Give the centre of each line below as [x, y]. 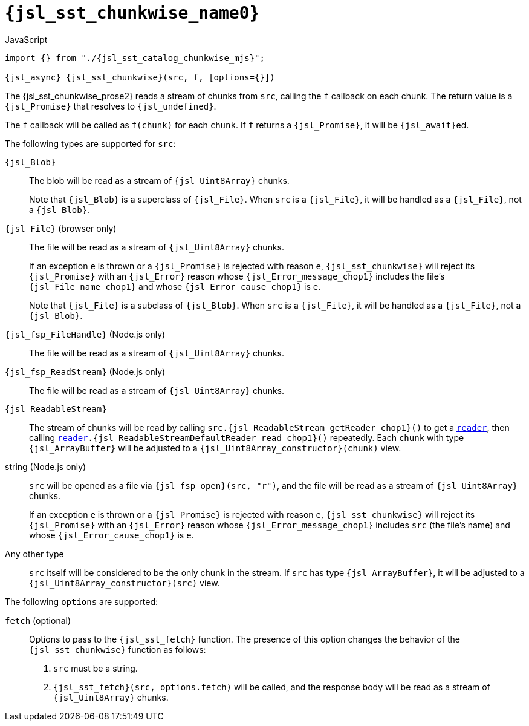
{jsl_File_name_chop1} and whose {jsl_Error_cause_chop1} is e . [175, 286]
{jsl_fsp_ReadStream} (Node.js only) [85, 371]
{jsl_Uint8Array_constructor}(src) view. [125, 583]
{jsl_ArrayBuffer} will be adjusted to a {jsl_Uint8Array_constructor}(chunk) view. [215, 448]
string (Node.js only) [46, 466]
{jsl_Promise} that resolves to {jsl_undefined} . [111, 106]
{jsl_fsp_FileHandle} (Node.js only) [85, 334]
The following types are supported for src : [90, 143]
